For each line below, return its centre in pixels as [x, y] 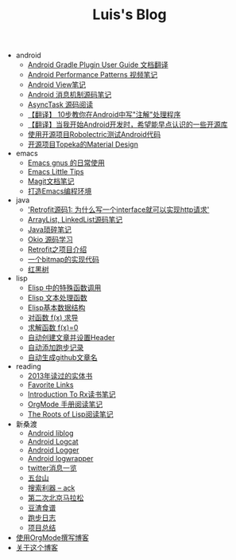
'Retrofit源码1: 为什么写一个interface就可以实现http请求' [118, 210]
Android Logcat [53, 442]
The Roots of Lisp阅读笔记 [70, 414]
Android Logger [53, 450]
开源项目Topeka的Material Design [83, 144]
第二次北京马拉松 [56, 498]
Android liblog [50, 433]
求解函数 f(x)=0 [53, 327]
